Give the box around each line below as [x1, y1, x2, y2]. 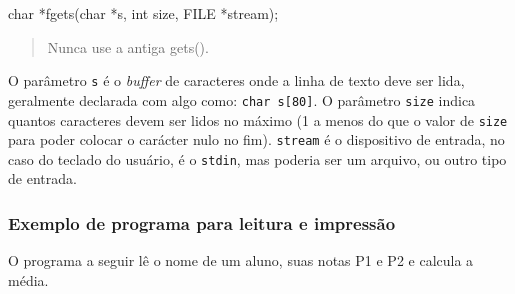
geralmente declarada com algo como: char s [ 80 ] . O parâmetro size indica [8, 89, 476, 110]
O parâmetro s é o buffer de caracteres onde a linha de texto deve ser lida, [8, 70, 465, 91]
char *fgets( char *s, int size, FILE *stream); [8, 3, 279, 23]
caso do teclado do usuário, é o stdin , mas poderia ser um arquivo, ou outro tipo [8, 148, 507, 169]
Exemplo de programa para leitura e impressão [8, 210, 396, 235]
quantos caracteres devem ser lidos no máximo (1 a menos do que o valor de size [8, 109, 508, 130]
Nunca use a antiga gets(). [47, 36, 209, 57]
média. [8, 269, 49, 290]
